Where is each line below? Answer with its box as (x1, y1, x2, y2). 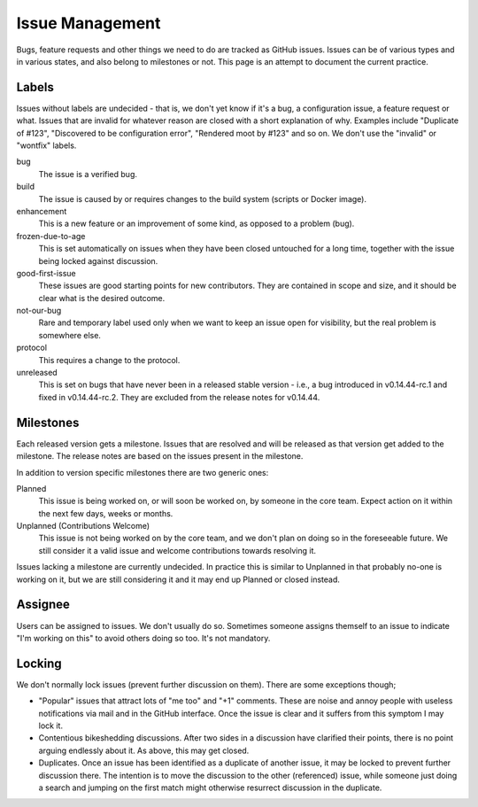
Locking (16, 656, 62, 671)
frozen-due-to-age (16, 230, 86, 241)
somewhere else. (38, 330, 102, 340)
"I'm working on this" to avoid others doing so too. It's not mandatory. (16, 632, 271, 643)
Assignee (16, 597, 71, 612)
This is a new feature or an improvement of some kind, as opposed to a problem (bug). (38, 218, 355, 229)
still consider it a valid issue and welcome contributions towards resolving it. (38, 545, 317, 555)
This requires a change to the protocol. (38, 354, 181, 365)
